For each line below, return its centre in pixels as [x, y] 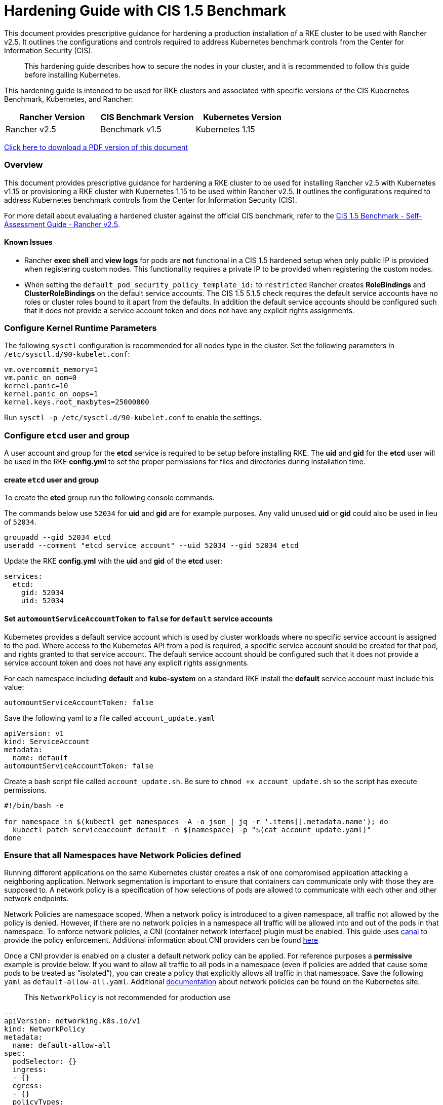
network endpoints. [36, 899]
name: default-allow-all [62, 1045]
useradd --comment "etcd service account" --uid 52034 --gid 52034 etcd [151, 546]
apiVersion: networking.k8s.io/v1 [72, 1021]
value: [14, 687]
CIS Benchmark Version [147, 117]
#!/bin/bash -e [34, 805]
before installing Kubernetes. [72, 75]
